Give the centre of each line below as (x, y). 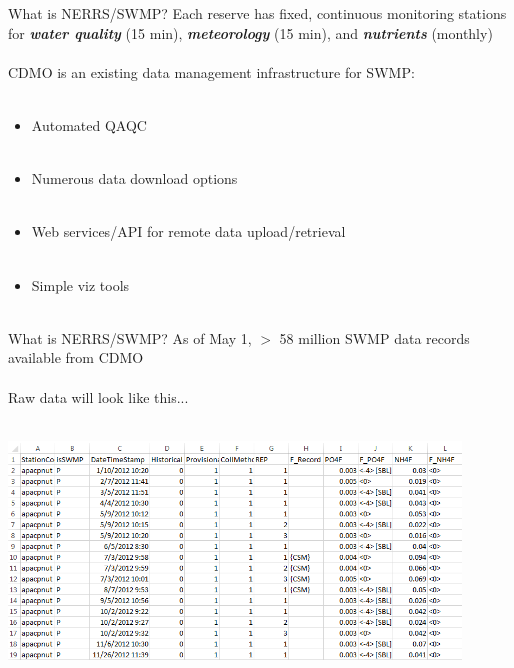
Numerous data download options (134, 178)
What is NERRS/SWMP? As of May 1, (130, 337)
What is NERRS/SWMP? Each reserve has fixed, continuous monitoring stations (257, 13)
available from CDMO (76, 357)
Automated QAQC (89, 124)
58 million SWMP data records (374, 337)
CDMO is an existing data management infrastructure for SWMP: (211, 71)
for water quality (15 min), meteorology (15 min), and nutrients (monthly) (250, 32)
